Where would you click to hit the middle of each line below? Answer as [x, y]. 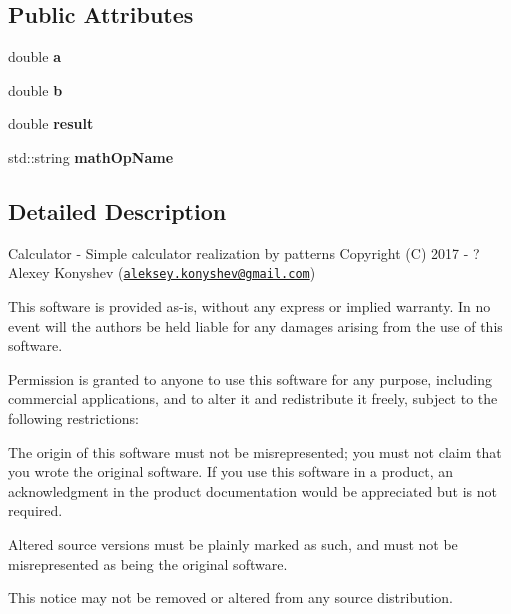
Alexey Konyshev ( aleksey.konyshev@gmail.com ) [162, 272]
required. [35, 510]
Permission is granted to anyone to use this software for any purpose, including [250, 378]
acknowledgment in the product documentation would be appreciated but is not [253, 490]
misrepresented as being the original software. [148, 563]
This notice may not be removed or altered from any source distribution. [230, 597]
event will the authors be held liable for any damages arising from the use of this [255, 325]
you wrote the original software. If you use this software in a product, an [231, 471]
